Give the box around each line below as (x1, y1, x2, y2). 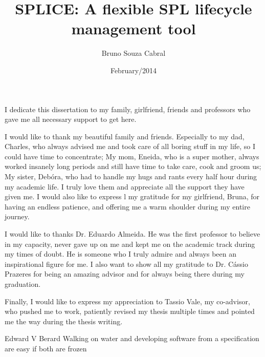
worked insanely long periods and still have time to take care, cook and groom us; (5, 161, 261, 172)
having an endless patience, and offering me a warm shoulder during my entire (5, 201, 250, 212)
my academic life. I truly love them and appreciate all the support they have (5, 181, 245, 192)
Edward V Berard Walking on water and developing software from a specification (5, 333, 259, 344)
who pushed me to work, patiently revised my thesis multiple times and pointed (5, 306, 255, 317)
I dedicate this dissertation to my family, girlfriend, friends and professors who (5, 103, 251, 114)
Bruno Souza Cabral (101, 48, 166, 58)
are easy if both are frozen (5, 343, 87, 353)
